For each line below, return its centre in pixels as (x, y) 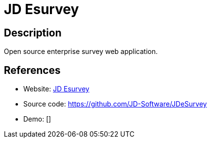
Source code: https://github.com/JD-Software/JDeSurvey (115, 104)
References (32, 70)
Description (33, 33)
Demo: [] (37, 119)
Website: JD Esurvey (57, 89)
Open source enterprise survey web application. (81, 52)
